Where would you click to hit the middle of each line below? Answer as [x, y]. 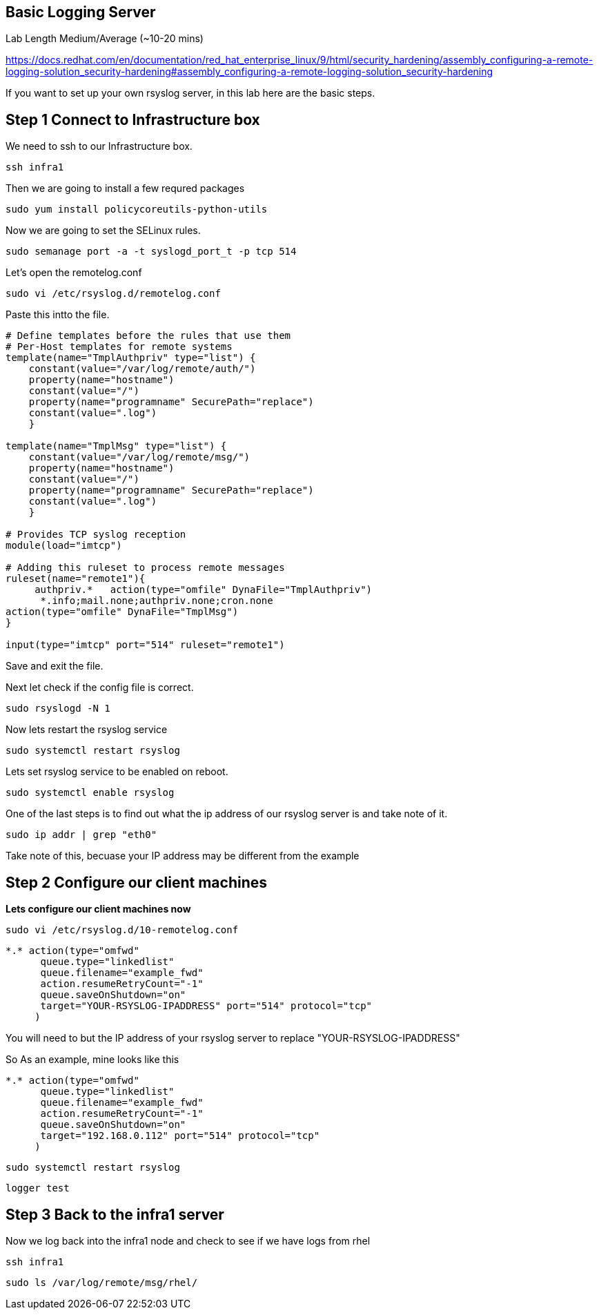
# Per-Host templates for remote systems [119, 347]
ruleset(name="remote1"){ [76, 579]
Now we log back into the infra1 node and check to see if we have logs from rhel [188, 1240]
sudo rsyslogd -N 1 [58, 709]
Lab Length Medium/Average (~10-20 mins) [105, 39]
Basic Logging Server [81, 12]
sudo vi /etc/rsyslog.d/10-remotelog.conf [122, 930]
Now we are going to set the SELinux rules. [103, 231]
